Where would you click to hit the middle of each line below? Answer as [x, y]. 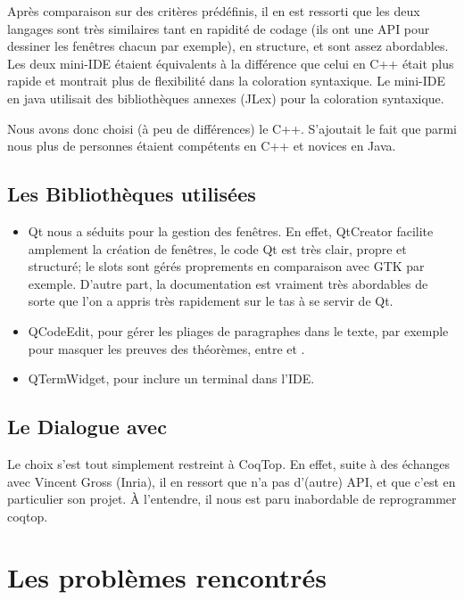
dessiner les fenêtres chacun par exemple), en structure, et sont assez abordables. [228, 46]
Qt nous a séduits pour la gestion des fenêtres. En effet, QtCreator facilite [231, 230]
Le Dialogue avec [87, 427]
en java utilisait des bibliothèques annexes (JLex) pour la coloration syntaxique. [226, 98]
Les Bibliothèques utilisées [132, 194]
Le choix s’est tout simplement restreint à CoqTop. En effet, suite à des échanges [228, 463]
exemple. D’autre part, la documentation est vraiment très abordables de [228, 283]
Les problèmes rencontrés [167, 577]
